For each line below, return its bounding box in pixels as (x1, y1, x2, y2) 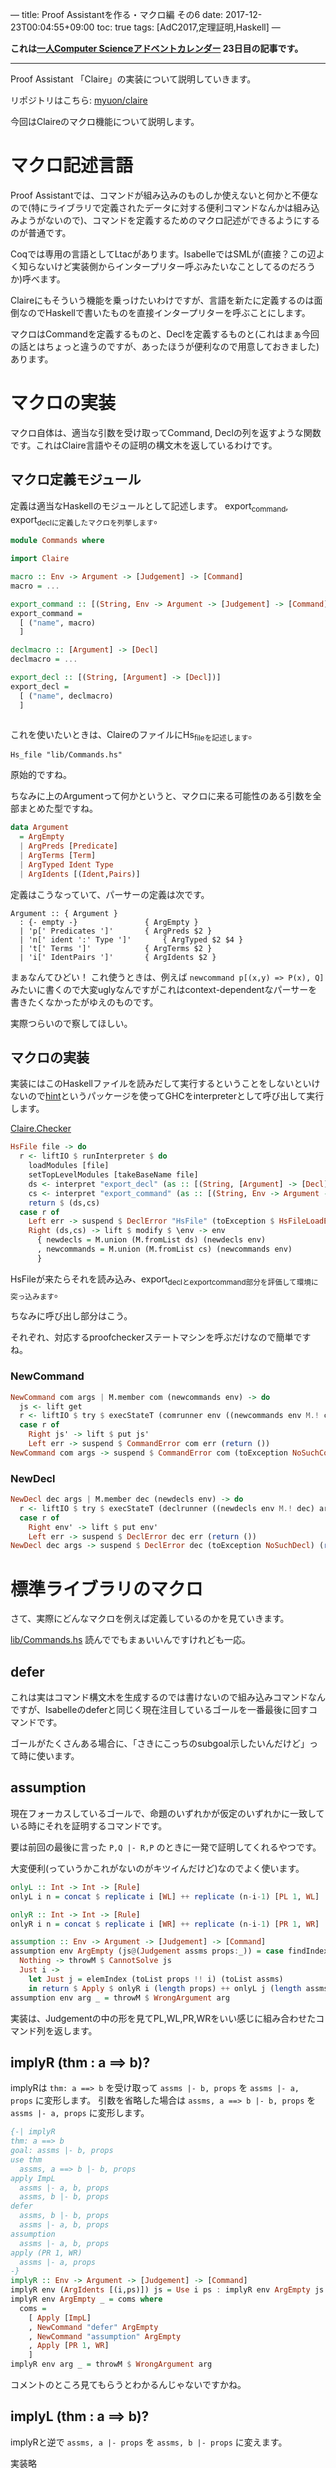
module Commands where (10, 536, 105, 546)
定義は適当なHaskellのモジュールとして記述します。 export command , (10, 499, 289, 514)
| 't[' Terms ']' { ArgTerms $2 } (19, 943, 213, 953)
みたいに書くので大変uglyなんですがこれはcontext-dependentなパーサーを (10, 983, 318, 995)
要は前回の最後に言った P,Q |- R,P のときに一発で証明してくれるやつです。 (10, 1841, 322, 1853)
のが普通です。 (10, 226, 72, 238)
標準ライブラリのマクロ (10, 1578, 204, 1600)
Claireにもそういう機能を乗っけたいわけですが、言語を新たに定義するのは (10, 294, 315, 306)
